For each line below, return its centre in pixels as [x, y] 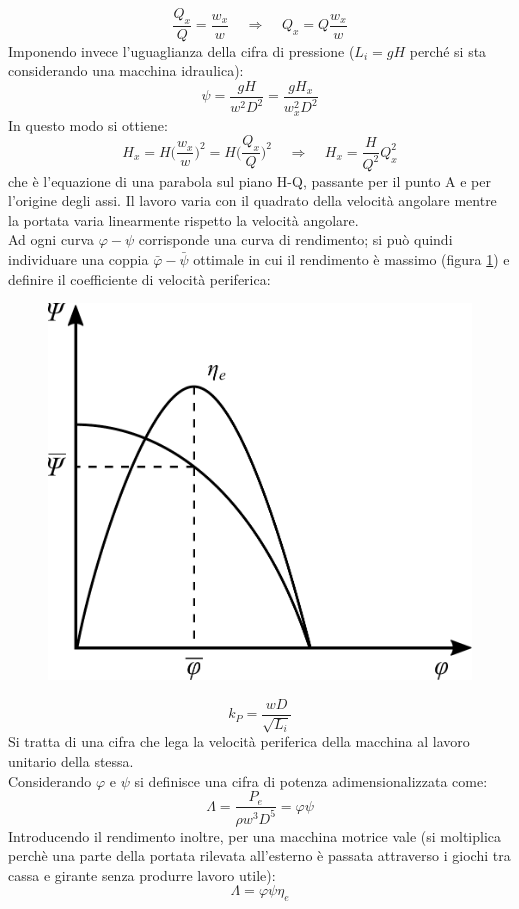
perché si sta [448, 50]
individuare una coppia [78, 259]
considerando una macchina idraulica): [126, 70]
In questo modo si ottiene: [88, 124]
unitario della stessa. [71, 760]
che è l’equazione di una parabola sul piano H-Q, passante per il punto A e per [249, 180]
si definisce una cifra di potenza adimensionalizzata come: [311, 780]
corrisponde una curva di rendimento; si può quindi [295, 239]
